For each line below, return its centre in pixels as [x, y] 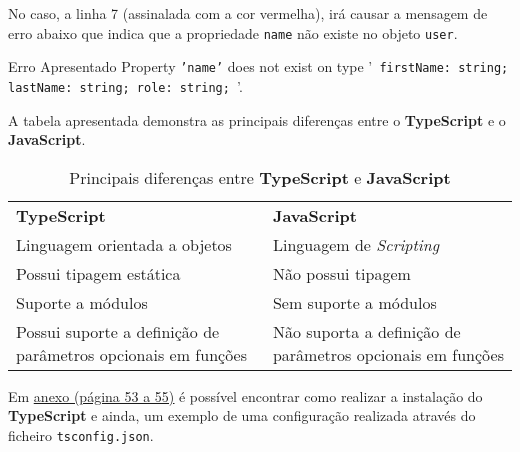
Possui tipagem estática [98, 273]
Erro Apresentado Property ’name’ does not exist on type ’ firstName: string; [258, 66]
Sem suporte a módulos [354, 302]
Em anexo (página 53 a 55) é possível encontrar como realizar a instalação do [245, 395]
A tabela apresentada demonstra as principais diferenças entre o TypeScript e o [257, 119]
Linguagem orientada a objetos [124, 244]
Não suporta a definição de [366, 331]
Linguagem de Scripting [356, 244]
